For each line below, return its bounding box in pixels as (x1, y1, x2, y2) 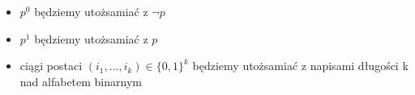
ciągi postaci (19, 57, 83, 74)
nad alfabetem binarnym (19, 72, 142, 89)
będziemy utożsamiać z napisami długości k (192, 57, 409, 74)
